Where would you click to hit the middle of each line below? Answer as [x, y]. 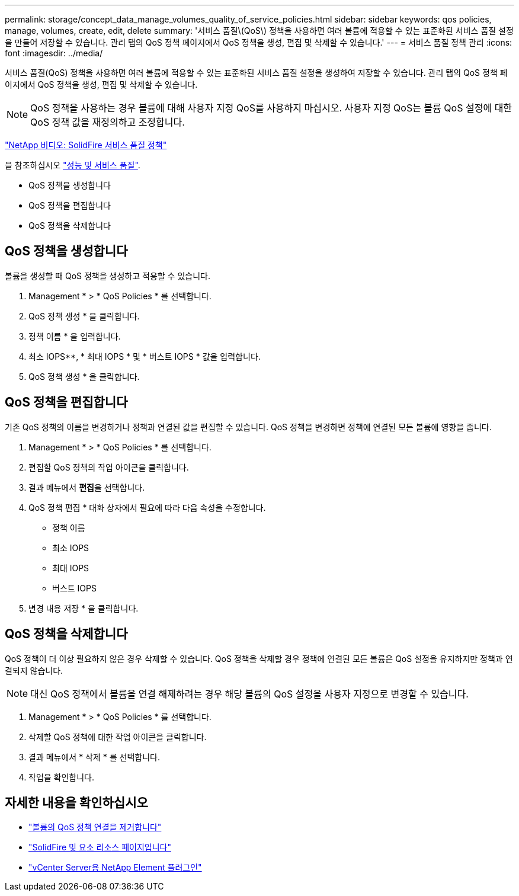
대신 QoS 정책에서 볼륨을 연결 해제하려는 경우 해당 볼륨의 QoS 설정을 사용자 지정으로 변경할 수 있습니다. [249, 694]
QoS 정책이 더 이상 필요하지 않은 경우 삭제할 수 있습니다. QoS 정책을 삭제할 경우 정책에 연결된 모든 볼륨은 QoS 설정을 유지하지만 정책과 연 [259, 658]
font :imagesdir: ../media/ [54, 53]
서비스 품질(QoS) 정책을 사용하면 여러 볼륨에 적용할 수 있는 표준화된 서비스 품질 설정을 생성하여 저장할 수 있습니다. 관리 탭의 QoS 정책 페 [256, 73]
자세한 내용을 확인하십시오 [76, 802]
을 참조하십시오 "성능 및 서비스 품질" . [73, 165]
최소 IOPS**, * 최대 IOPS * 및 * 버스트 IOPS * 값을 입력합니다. [145, 356]
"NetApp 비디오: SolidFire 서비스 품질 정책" [86, 145]
